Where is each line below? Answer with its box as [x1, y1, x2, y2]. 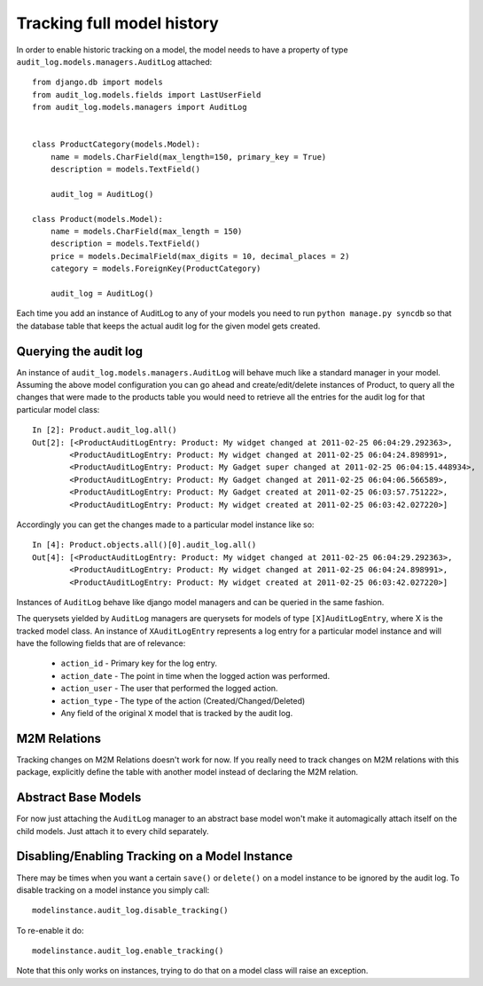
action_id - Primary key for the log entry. [60, 658, 217, 669]
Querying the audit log [16, 343, 144, 359]
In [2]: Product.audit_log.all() [32, 425, 177, 435]
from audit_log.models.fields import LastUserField [32, 90, 261, 99]
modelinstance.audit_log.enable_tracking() [32, 946, 224, 956]
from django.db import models [32, 77, 164, 88]
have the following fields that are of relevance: [16, 638, 186, 649]
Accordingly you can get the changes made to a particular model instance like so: [16, 519, 315, 530]
